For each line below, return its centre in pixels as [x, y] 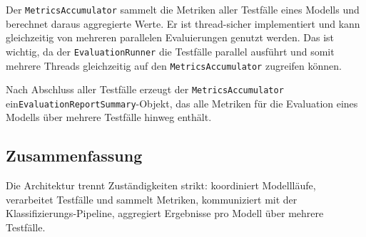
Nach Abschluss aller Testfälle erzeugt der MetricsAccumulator [145, 89]
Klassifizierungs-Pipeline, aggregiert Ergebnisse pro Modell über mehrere [165, 213]
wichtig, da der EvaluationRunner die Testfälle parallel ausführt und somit [170, 51]
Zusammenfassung [74, 156]
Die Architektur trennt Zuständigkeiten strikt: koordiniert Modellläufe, [161, 185]
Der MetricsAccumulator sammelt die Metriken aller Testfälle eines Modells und [183, 9]
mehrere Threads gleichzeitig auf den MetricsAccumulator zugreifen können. [174, 65]
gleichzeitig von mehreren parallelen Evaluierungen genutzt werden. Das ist [170, 37]
